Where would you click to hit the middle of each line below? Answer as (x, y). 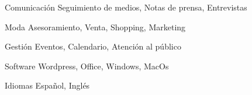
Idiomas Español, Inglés (47, 85)
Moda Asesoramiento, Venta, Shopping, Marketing (95, 27)
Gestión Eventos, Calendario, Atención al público (93, 46)
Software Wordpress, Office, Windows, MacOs (87, 66)
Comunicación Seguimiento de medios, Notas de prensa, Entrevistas (126, 7)
